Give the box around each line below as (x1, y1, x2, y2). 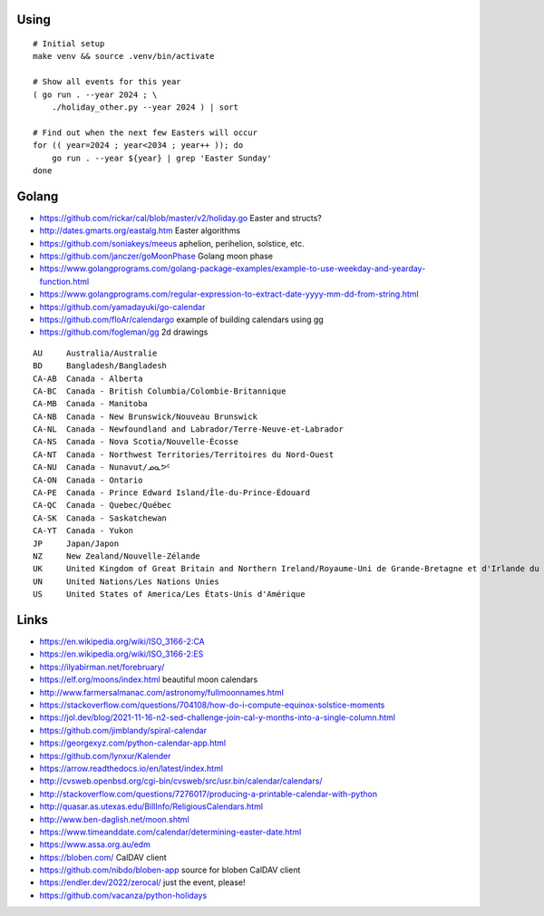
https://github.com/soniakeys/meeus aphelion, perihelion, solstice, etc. (39, 238, 306, 248)
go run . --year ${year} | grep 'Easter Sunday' (51, 152, 272, 163)
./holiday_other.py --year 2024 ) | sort (51, 102, 239, 112)
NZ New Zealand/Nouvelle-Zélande (33, 551, 201, 561)
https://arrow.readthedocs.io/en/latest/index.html (39, 763, 224, 774)
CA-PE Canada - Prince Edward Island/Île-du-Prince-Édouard (33, 488, 310, 498)
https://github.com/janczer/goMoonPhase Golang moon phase (39, 250, 274, 261)
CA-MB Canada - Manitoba (33, 399, 149, 409)
